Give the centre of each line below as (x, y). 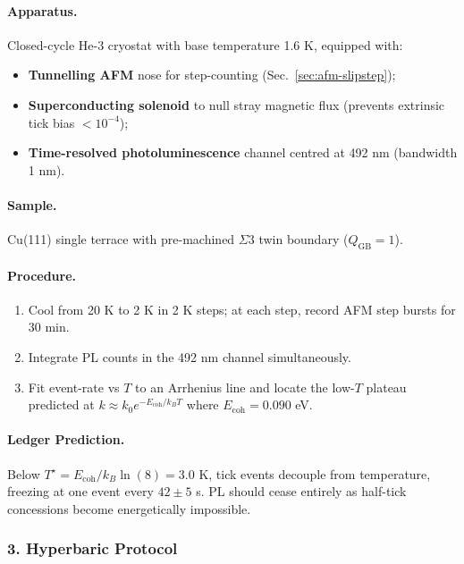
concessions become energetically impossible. (129, 508)
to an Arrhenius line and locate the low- (245, 387)
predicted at (61, 404)
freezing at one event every (80, 491)
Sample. (32, 204)
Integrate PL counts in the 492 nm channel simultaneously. (190, 356)
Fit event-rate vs (74, 387)
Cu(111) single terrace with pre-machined (121, 239)
